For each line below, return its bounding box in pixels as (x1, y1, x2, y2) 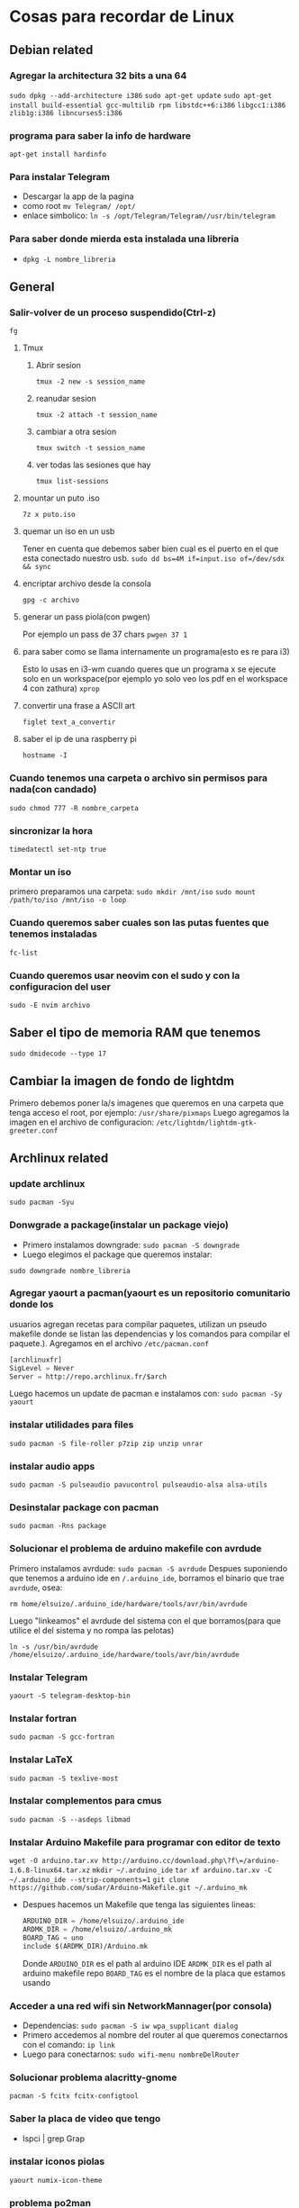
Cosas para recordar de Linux (9, 6, 235, 27)
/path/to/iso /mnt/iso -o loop (9, 896, 127, 905)
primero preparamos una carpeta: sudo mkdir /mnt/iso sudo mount (9, 886, 257, 897)
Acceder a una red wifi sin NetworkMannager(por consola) (9, 1999, 273, 2012)
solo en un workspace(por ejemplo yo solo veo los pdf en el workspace (22, 674, 288, 684)
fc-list (9, 948, 39, 957)
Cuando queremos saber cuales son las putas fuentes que (9, 917, 270, 929)
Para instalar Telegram (9, 171, 111, 184)
